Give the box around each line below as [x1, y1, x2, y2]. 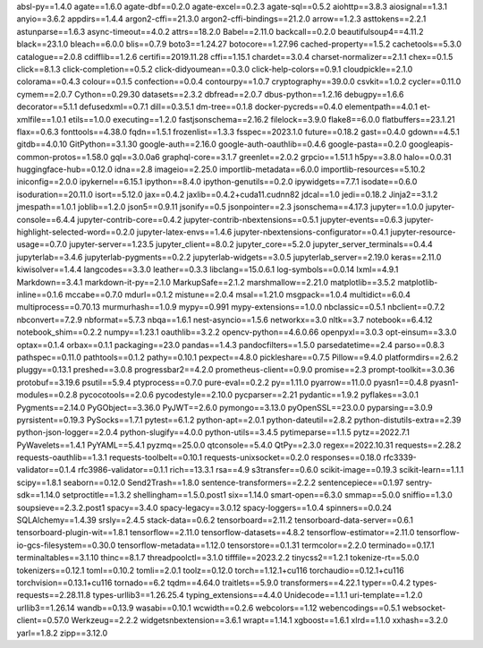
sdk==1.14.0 [16, 490, 61, 500]
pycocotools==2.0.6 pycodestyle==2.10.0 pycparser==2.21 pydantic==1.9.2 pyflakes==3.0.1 [79, 389, 419, 400]
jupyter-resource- [390, 226, 456, 237]
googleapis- [408, 139, 453, 149]
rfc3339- [383, 452, 418, 463]
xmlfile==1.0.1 [16, 114, 67, 124]
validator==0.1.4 [16, 465, 76, 475]
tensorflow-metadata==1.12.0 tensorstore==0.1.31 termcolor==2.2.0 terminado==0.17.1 [117, 540, 435, 550]
